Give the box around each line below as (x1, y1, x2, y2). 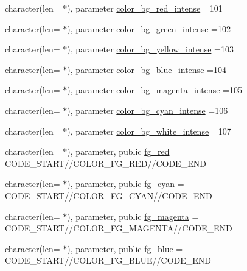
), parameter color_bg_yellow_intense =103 (67, 43, 234, 55)
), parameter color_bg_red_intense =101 (67, 2, 223, 14)
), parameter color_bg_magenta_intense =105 (67, 83, 242, 96)
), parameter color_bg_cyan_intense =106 (67, 104, 228, 116)
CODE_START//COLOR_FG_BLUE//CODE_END (5, 254, 212, 267)
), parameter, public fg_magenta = (67, 209, 199, 222)
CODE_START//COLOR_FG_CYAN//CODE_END (5, 189, 212, 202)
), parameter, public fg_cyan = (67, 177, 184, 190)
